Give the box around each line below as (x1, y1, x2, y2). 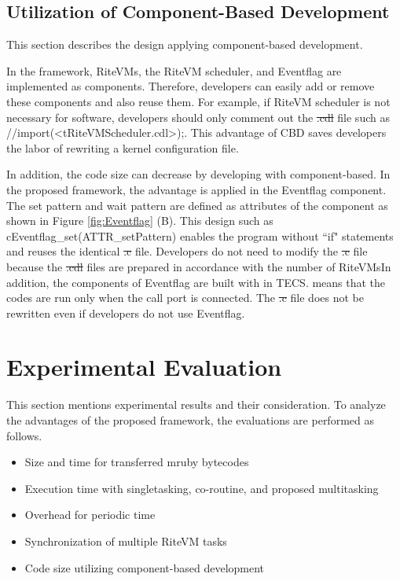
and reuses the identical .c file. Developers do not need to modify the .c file (6, 243, 368, 259)
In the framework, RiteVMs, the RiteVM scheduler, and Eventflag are (6, 62, 342, 79)
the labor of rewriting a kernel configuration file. (6, 139, 239, 156)
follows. (6, 427, 42, 443)
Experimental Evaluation (6, 351, 282, 383)
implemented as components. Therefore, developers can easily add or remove (6, 78, 375, 94)
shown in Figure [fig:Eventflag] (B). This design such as (6, 212, 273, 229)
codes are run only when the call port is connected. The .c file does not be (6, 289, 364, 306)
